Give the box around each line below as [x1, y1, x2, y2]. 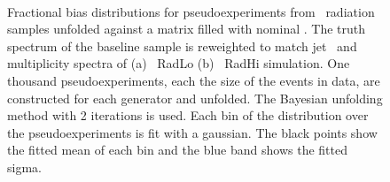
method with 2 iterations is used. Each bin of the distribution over [7, 106, 369, 125]
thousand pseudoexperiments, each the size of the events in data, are [7, 71, 380, 89]
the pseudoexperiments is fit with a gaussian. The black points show [7, 123, 378, 141]
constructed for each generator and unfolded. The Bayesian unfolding [7, 88, 383, 107]
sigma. [7, 157, 42, 176]
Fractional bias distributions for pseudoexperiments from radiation [7, 2, 375, 20]
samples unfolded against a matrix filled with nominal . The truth [7, 19, 366, 38]
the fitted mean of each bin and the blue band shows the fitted [7, 140, 347, 159]
